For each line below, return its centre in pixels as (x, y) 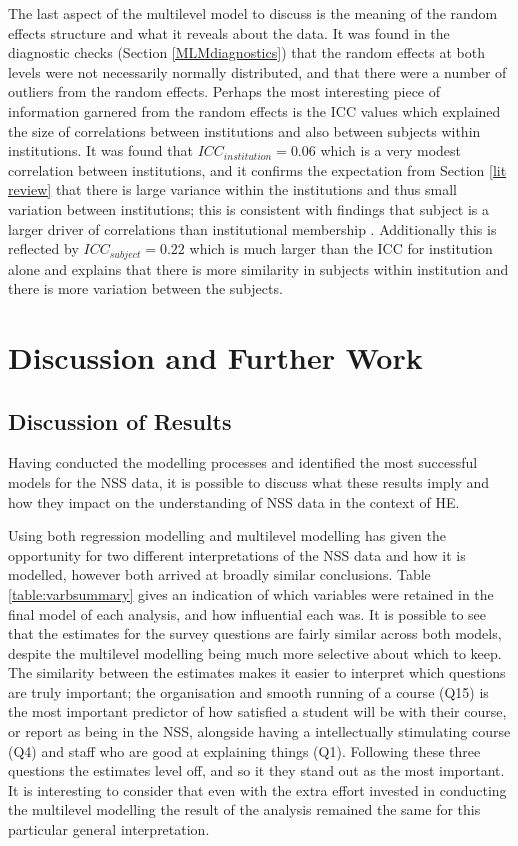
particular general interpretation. (109, 829)
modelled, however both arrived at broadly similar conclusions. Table (219, 574)
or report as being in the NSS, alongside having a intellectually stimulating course (259, 731)
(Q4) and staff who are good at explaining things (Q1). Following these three (244, 750)
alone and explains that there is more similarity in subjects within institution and (258, 268)
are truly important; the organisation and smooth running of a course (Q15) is (248, 691)
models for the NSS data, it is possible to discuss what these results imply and (249, 481)
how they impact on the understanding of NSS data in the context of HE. (234, 501)
